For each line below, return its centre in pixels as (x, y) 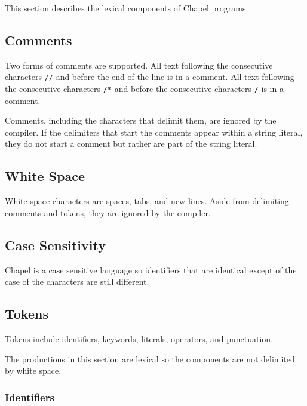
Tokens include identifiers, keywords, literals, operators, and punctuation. (139, 339)
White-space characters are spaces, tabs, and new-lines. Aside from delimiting (147, 201)
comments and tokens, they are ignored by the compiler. (108, 212)
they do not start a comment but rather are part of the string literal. (131, 144)
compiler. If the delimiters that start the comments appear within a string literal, (154, 132)
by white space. (33, 370)
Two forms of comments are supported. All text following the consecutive (139, 65)
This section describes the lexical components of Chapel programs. (127, 8)
